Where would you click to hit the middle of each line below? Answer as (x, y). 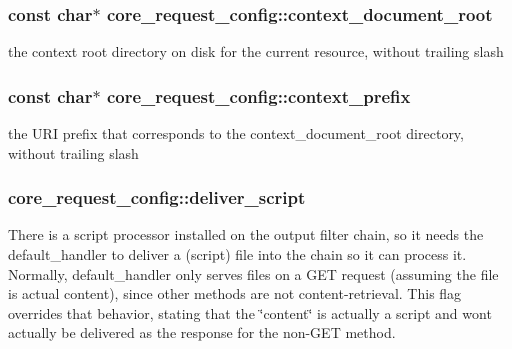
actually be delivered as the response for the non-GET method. (202, 332)
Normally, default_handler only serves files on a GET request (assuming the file (253, 273)
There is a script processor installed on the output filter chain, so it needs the (246, 234)
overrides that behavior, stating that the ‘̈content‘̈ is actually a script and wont (250, 312)
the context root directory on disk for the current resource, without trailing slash (256, 51)
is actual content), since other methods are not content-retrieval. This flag (235, 293)
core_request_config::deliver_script (157, 197)
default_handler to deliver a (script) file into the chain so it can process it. (237, 254)
